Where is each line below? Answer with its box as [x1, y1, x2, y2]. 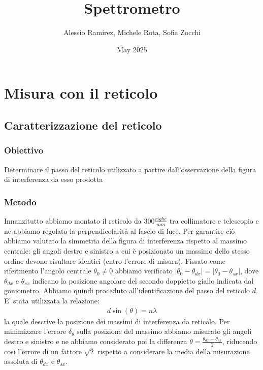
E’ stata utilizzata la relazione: [4, 295, 100, 305]
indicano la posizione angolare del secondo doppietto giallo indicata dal [32, 275, 254, 286]
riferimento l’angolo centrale [4, 265, 91, 276]
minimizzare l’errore [4, 326, 67, 336]
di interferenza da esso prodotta [4, 174, 103, 184]
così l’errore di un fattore [4, 346, 82, 356]
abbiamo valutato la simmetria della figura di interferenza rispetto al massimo [4, 235, 247, 246]
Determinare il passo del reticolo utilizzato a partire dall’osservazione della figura [4, 164, 256, 174]
